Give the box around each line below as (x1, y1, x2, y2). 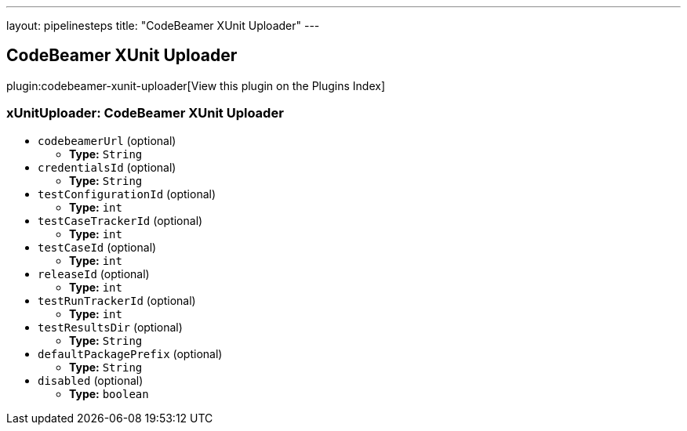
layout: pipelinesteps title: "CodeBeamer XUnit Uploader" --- (6, 19, 320, 32)
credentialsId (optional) (38, 160, 176, 174)
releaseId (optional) (38, 266, 150, 281)
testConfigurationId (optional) (38, 187, 216, 201)
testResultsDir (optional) (38, 320, 183, 334)
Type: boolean (69, 386, 149, 400)
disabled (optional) (38, 373, 144, 387)
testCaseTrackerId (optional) (38, 213, 203, 227)
